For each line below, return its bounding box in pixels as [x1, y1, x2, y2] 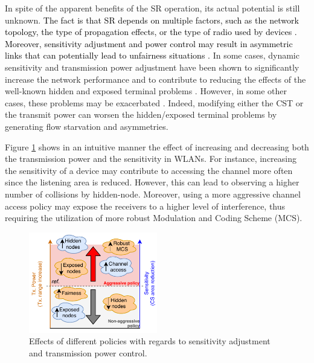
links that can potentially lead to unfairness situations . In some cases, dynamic [5, 49, 300, 62]
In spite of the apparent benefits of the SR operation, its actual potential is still [5, 2, 300, 14]
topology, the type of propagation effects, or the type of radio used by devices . [5, 25, 297, 38]
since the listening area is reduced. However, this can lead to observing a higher [5, 176, 300, 188]
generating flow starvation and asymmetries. [5, 120, 168, 132]
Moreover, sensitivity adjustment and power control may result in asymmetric [5, 37, 293, 50]
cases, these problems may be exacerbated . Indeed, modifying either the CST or [5, 96, 304, 109]
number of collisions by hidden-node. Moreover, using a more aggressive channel [5, 187, 301, 200]
